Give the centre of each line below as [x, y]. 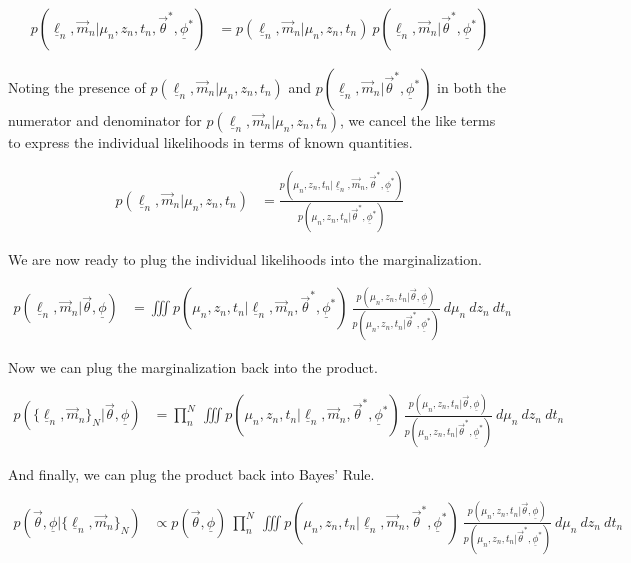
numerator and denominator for [105, 120]
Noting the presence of [77, 87]
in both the [471, 87]
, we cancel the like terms [417, 120]
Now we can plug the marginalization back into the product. [193, 366]
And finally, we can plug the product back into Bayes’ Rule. [191, 473]
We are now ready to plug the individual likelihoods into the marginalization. [245, 259]
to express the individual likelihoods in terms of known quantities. [210, 142]
